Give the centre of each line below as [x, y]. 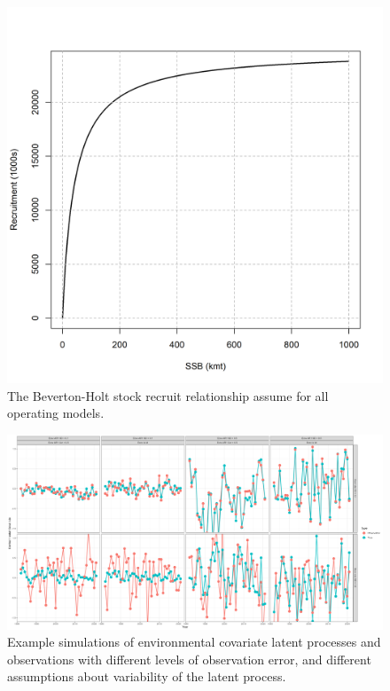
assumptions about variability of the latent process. [147, 676]
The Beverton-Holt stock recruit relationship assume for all [168, 395]
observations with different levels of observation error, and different [189, 659]
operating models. [56, 413]
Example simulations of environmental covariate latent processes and [194, 642]
